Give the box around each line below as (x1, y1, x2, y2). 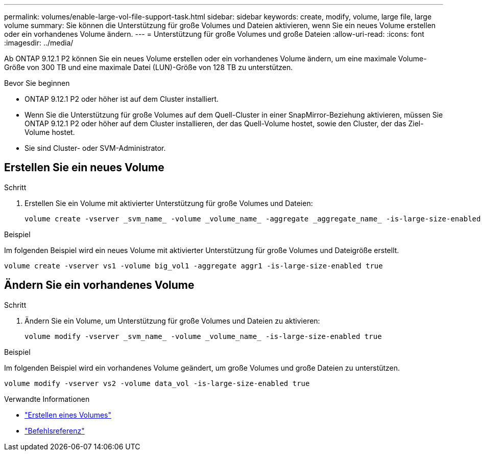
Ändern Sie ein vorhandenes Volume (4, 279, 195, 292)
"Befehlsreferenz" (25, 426, 85, 435)
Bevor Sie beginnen (4, 79, 70, 87)
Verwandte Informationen (4, 394, 90, 403)
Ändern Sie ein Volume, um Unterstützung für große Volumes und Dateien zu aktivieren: (25, 316, 320, 325)
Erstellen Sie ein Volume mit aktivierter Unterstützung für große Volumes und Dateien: (25, 198, 313, 208)
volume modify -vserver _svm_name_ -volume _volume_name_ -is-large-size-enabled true (25, 332, 382, 340)
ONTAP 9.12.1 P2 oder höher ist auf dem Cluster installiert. (25, 95, 219, 103)
